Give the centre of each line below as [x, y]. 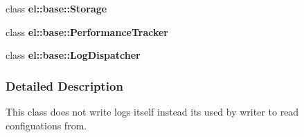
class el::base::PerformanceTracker [87, 31]
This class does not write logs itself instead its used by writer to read [152, 111]
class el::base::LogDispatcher [73, 55]
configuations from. [46, 125]
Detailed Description [64, 85]
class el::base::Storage [56, 8]
